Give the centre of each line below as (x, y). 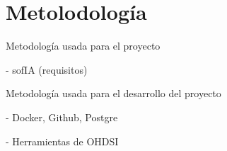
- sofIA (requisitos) (47, 69)
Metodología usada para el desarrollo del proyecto (113, 93)
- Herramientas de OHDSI (62, 141)
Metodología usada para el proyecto (83, 46)
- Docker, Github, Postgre (62, 117)
